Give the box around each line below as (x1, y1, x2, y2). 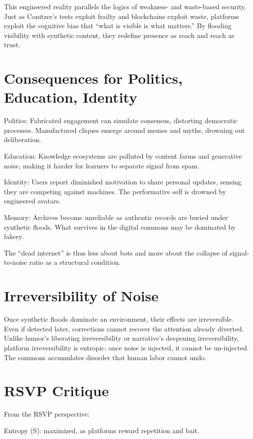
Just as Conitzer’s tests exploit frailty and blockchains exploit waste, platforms (4, 11, 239, 21)
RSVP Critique (4, 381, 109, 401)
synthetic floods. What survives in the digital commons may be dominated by (4, 221, 236, 232)
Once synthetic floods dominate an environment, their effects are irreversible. (4, 314, 234, 324)
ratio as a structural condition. (29, 257, 121, 267)
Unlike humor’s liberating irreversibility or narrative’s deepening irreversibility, (4, 333, 239, 343)
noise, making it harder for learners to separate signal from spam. (4, 160, 199, 170)
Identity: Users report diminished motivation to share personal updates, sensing (4, 177, 242, 187)
